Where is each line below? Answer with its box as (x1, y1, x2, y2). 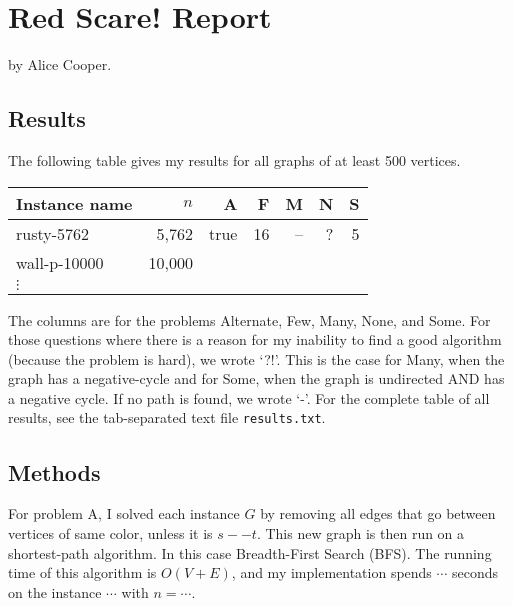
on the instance (8, 581, 102, 602)
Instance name (16, 191, 133, 215)
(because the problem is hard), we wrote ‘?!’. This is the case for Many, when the (8, 348, 505, 369)
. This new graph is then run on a (256, 522, 465, 543)
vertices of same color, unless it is (8, 522, 213, 543)
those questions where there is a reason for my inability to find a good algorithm (8, 329, 502, 350)
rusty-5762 (16, 221, 90, 245)
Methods (8, 456, 101, 487)
